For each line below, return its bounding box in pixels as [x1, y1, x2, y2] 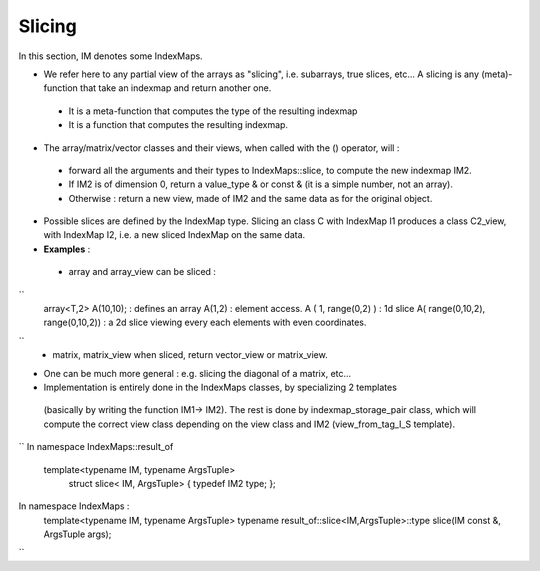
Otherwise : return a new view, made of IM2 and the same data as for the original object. [68, 192, 433, 204]
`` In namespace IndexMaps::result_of [18, 441, 174, 453]
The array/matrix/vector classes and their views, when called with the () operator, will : [43, 141, 400, 154]
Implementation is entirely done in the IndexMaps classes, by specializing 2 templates [43, 381, 397, 393]
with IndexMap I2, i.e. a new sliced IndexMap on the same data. [43, 229, 306, 241]
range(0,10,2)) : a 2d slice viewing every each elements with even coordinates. [43, 316, 367, 329]
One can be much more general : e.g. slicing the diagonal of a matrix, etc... [43, 367, 352, 379]
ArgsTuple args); [43, 528, 112, 540]
